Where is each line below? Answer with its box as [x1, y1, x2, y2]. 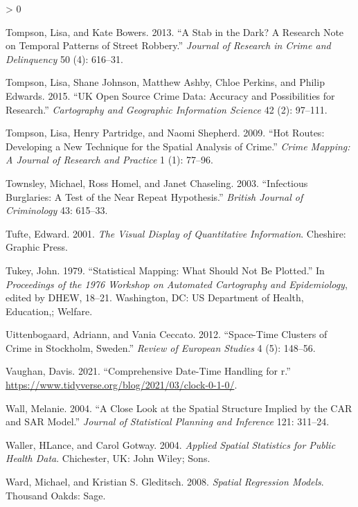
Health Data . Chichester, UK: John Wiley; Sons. [6, 451, 211, 465]
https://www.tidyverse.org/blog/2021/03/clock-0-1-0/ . [6, 377, 238, 392]
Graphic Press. [6, 240, 68, 254]
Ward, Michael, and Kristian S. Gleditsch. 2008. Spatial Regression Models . [6, 474, 324, 489]
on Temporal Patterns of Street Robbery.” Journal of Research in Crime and [6, 38, 331, 53]
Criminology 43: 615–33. [6, 203, 108, 217]
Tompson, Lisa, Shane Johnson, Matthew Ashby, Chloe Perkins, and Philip [6, 75, 325, 89]
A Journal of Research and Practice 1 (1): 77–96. [6, 152, 214, 167]
